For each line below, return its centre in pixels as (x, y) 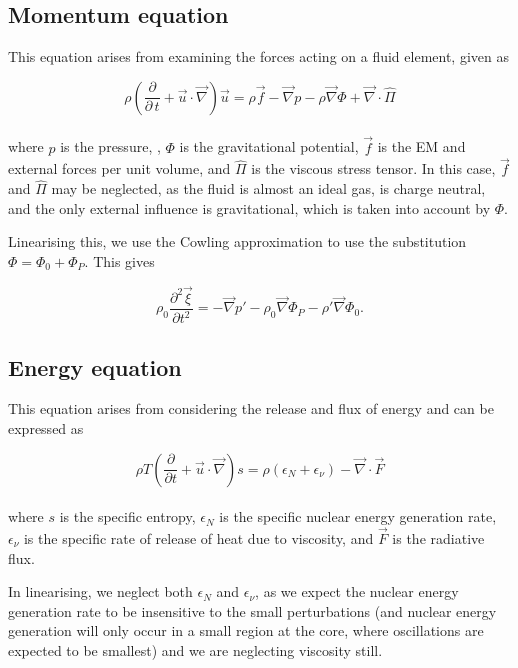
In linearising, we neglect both (100, 591)
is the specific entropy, (127, 516)
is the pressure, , (110, 146)
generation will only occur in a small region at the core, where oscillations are (246, 630)
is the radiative (438, 538)
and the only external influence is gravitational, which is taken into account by (249, 207)
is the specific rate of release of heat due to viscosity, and (198, 538)
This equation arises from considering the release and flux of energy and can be (251, 408)
